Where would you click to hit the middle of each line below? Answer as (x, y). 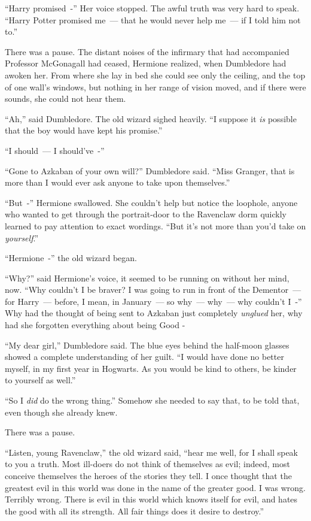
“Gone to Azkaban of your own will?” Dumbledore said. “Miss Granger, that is (150, 170)
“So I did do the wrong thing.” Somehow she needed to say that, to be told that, (152, 400)
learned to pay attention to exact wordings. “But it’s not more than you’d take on (155, 225)
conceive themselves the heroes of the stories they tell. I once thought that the (148, 475)
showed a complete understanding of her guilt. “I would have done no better (144, 357)
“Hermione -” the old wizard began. (71, 258)
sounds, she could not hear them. (65, 99)
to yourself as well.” (40, 380)
